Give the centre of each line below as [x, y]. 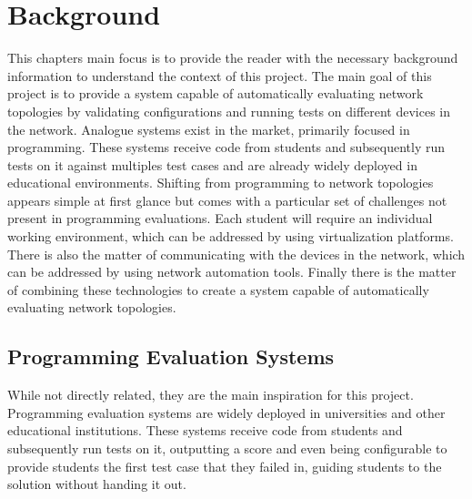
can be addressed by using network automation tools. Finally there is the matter [232, 272]
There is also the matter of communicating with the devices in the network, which [236, 254]
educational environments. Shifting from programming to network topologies [221, 183]
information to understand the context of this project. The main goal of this [220, 75]
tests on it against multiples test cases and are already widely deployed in [212, 164]
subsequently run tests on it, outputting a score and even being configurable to [227, 448]
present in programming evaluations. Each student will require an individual [220, 218]
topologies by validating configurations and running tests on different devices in [229, 111]
